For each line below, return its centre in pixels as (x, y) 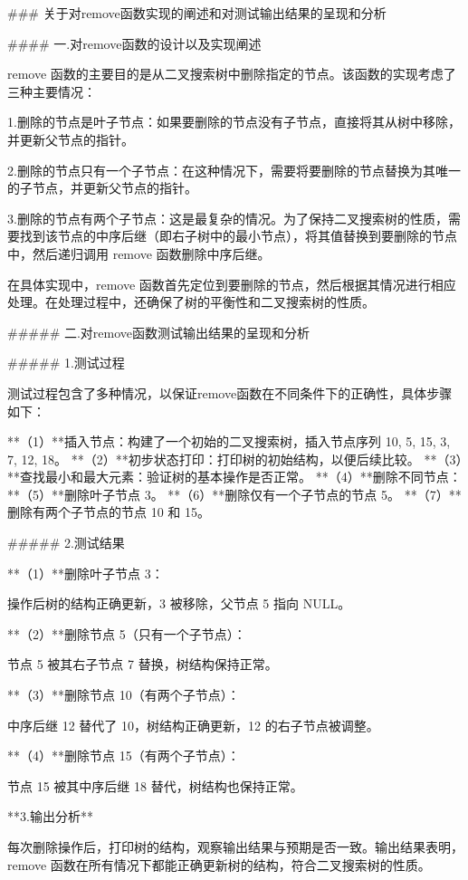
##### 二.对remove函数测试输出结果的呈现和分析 (159, 332)
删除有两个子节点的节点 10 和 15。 (109, 512)
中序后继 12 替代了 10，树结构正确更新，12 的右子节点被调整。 (193, 725)
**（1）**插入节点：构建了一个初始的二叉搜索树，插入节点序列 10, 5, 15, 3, (229, 441)
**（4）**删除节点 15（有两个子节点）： (124, 756)
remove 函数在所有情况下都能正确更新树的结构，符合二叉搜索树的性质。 (219, 864)
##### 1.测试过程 (66, 363)
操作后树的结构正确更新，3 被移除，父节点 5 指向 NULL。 (179, 603)
